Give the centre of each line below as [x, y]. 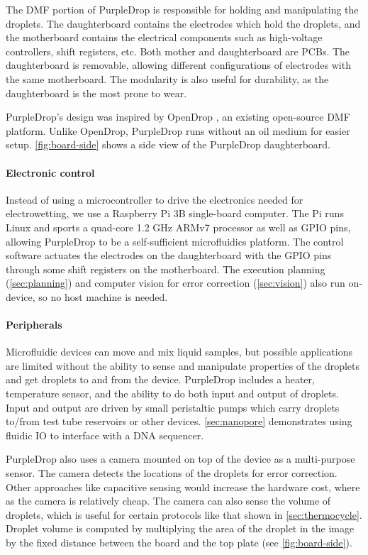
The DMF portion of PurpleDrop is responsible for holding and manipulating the [182, 9]
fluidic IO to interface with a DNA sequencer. [105, 435]
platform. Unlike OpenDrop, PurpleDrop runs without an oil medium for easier [178, 130]
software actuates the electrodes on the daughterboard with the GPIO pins [169, 255]
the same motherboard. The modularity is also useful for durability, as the [167, 78]
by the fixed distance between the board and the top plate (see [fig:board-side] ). [179, 542]
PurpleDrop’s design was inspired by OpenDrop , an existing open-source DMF [178, 117]
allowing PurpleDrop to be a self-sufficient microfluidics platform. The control [175, 241]
